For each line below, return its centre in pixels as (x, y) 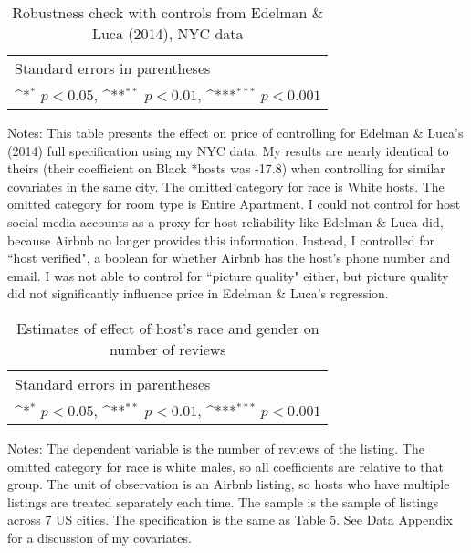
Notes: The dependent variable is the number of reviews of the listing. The (216, 448)
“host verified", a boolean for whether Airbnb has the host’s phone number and (229, 258)
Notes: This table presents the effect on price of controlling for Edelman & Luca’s (235, 132)
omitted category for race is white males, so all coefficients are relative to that (225, 466)
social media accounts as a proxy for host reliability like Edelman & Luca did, (225, 221)
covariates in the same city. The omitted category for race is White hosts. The (226, 186)
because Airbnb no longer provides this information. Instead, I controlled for (221, 240)
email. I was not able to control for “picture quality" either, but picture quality (228, 275)
